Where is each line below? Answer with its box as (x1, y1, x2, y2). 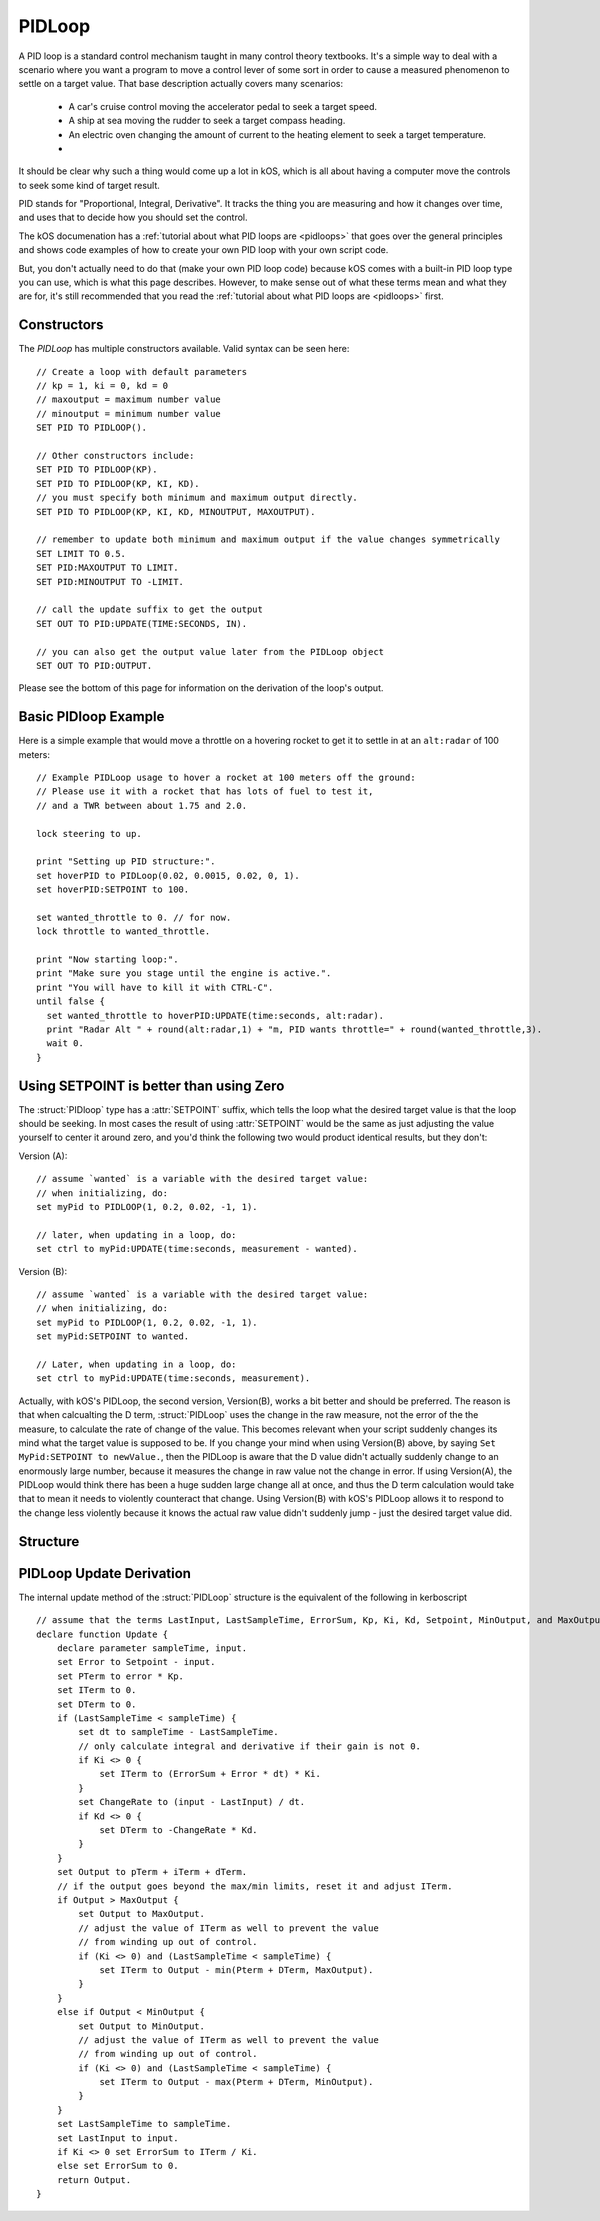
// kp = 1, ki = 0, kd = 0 (36, 380, 169, 392)
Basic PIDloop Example (18, 708, 165, 725)
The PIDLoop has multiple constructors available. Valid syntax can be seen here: (18, 343, 350, 355)
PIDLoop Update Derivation (18, 1565, 192, 1582)
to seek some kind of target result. (18, 179, 160, 191)
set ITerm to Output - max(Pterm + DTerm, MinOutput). (99, 2076, 374, 2088)
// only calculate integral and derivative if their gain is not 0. (78, 1740, 422, 1752)
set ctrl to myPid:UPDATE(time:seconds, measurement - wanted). (36, 1243, 359, 1255)
